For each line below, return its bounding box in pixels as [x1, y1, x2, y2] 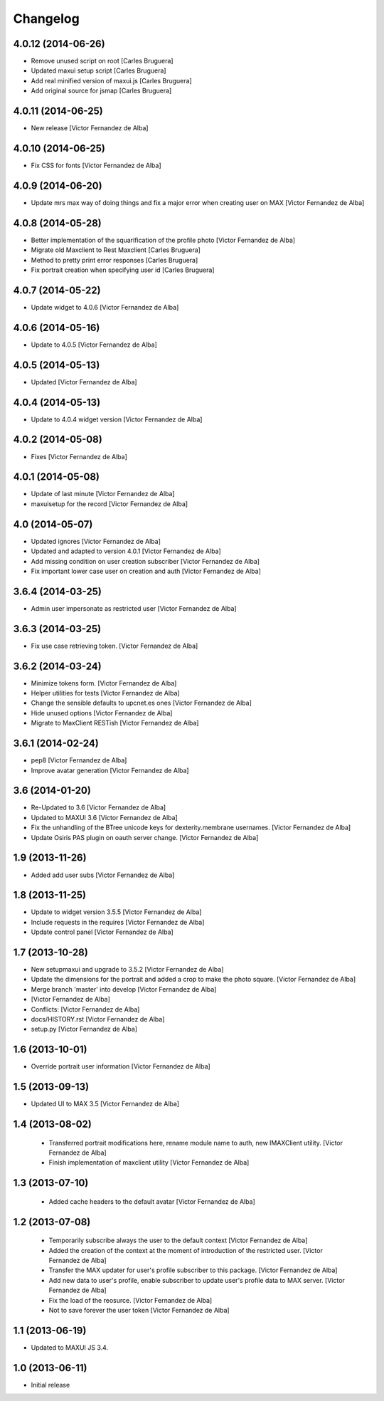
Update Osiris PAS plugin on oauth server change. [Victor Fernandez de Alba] [31, 833, 259, 841]
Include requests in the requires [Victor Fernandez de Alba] [31, 918, 205, 926]
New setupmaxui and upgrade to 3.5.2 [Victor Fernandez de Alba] [31, 965, 224, 974]
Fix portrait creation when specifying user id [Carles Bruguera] [31, 266, 215, 274]
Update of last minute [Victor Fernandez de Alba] [31, 490, 175, 498]
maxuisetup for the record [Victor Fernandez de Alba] [31, 499, 188, 508]
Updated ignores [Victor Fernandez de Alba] [31, 537, 161, 545]
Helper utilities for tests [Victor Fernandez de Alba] [31, 689, 181, 698]
